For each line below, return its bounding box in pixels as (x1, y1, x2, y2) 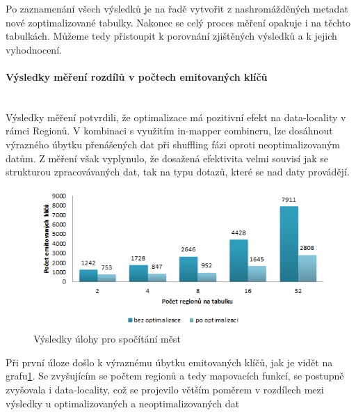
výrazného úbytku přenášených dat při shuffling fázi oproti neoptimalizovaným (6, 136, 341, 151)
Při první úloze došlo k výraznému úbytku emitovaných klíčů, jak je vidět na (6, 354, 333, 369)
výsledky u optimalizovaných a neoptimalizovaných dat (6, 396, 240, 410)
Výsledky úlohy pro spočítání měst (33, 331, 181, 346)
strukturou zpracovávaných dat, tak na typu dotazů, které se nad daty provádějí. (6, 164, 350, 179)
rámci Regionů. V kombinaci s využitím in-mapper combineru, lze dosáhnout (6, 123, 333, 138)
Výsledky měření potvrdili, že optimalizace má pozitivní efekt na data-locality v (6, 109, 346, 124)
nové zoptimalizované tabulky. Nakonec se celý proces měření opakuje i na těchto (6, 15, 351, 29)
